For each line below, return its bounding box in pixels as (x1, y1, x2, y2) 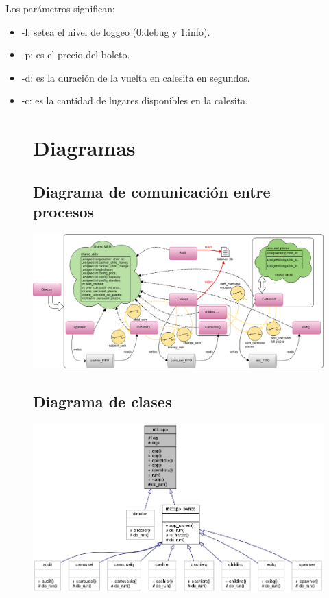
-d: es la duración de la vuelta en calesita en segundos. (21, 70, 250, 84)
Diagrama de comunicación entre (33, 180, 271, 202)
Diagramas (33, 134, 136, 162)
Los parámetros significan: (5, 1, 115, 15)
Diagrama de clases (33, 390, 172, 411)
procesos (33, 201, 95, 222)
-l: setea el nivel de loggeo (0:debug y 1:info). (21, 24, 210, 38)
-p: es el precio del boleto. (21, 47, 130, 62)
